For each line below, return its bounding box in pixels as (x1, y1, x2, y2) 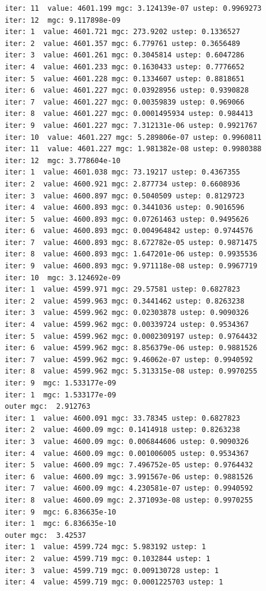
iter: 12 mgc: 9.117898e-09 (5, 16, 121, 25)
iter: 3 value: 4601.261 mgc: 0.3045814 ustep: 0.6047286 (5, 51, 244, 60)
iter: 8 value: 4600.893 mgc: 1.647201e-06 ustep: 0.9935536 (5, 250, 258, 259)
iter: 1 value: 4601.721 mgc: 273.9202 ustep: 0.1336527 (5, 27, 240, 36)
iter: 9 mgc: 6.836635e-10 (5, 507, 117, 516)
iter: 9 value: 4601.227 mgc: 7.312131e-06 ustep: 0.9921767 (5, 121, 258, 130)
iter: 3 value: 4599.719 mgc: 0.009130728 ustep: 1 (5, 566, 219, 575)
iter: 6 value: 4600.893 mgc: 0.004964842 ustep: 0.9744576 (5, 226, 253, 235)
